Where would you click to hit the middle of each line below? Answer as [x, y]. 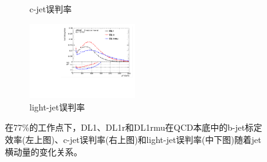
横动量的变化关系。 [44, 151]
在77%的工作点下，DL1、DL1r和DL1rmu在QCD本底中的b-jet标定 [134, 127]
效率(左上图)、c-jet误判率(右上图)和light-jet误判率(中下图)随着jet [133, 139]
